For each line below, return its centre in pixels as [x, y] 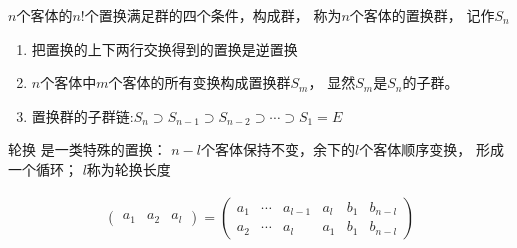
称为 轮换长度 [128, 168]
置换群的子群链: [82, 115]
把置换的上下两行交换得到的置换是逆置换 [164, 48]
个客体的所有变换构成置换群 [199, 82]
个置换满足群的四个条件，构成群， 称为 [213, 15]
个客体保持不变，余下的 [278, 149]
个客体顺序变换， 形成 [431, 149]
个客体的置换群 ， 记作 [422, 15]
